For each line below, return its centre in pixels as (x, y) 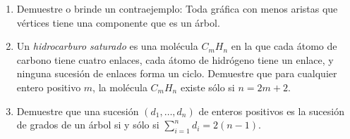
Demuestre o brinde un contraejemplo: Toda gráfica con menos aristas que (177, 8)
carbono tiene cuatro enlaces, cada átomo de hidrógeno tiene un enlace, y (175, 59)
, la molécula (120, 87)
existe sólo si (207, 87)
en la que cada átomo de (284, 46)
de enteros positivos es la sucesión (271, 111)
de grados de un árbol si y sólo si (88, 125)
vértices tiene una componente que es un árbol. (118, 22)
